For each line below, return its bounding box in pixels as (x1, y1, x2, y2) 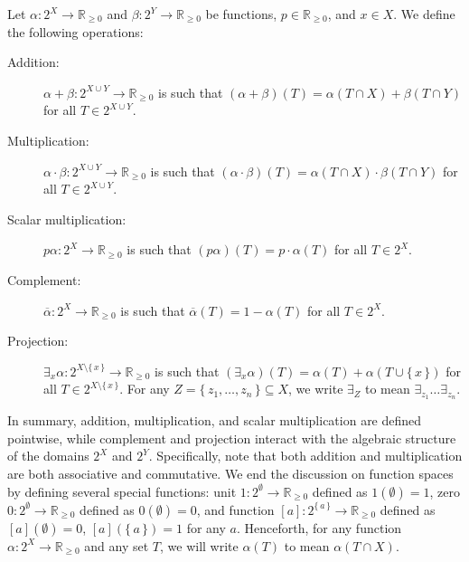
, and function (196, 500, 275, 519)
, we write (288, 379, 343, 398)
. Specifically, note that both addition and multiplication (148, 446, 463, 465)
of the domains (7, 446, 89, 465)
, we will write (160, 536, 239, 555)
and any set (84, 536, 149, 555)
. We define (393, 5, 455, 23)
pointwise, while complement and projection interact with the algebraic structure (7, 428, 456, 447)
